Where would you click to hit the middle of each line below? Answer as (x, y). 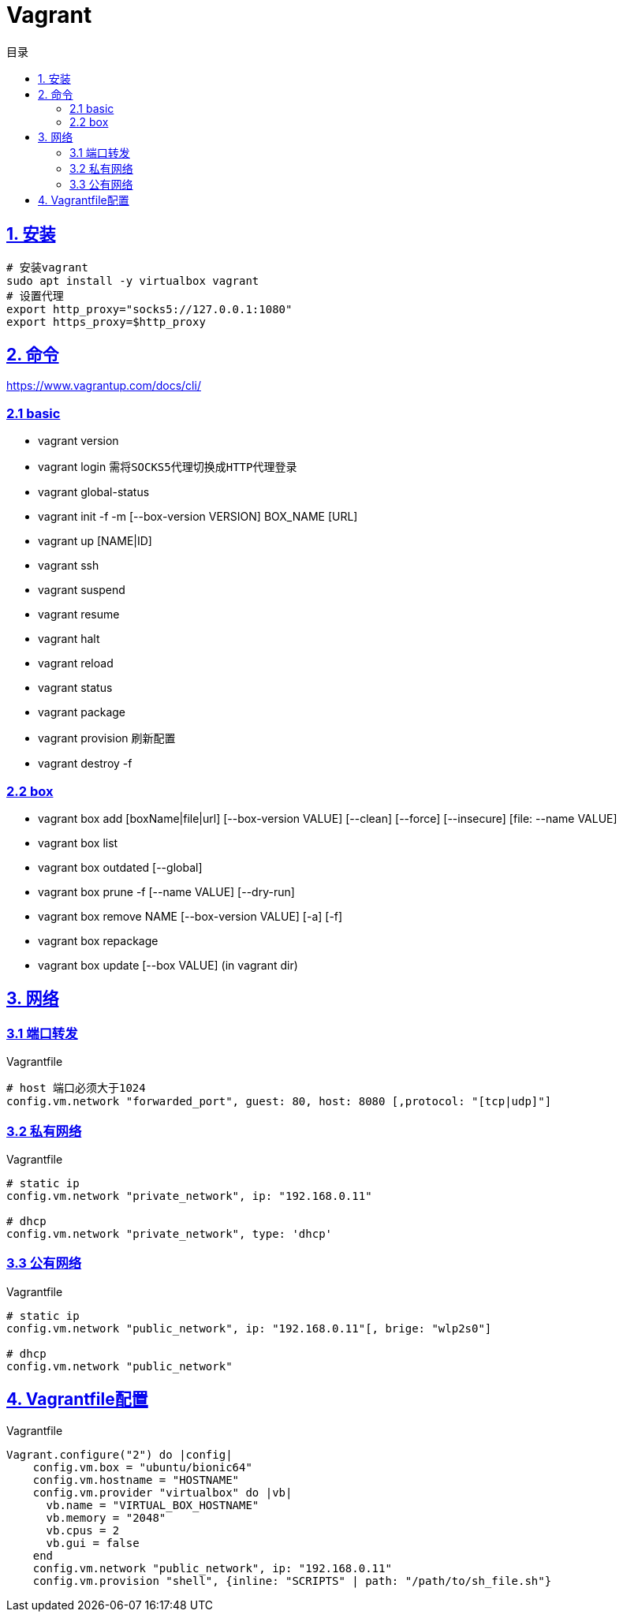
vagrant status (75, 688)
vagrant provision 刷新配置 (107, 738)
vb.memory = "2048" (106, 1517)
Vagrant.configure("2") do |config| (119, 1454)
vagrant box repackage (98, 940)
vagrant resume (79, 615)
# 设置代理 (35, 295)
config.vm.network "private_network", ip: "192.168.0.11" (189, 1196)
